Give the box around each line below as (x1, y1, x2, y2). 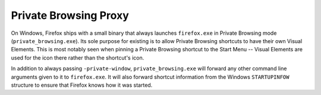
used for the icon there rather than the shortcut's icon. (11, 54, 144, 61)
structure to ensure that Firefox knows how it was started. (11, 81, 153, 89)
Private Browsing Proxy (11, 9, 129, 22)
